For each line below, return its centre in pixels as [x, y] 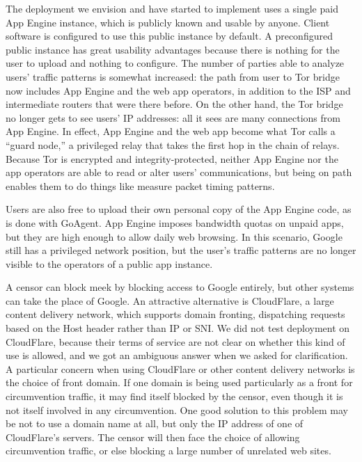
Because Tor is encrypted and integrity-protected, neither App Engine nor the [172, 158]
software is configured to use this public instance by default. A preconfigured [169, 36]
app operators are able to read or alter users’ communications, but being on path [179, 172]
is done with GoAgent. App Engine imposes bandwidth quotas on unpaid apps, [175, 222]
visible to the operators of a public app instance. [109, 263]
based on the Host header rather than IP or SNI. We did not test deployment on [178, 328]
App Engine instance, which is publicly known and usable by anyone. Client [168, 22]
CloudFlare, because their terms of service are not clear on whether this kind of [175, 341]
